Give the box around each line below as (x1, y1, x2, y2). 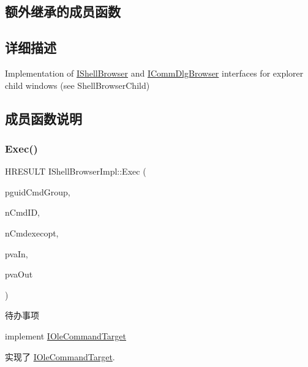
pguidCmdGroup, (5, 185, 70, 198)
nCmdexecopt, (5, 226, 59, 239)
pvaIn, (5, 247, 28, 260)
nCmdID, (5, 206, 40, 219)
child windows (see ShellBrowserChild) (5, 78, 150, 91)
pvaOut (5, 268, 33, 281)
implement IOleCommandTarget (5, 329, 126, 342)
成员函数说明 (5, 108, 82, 127)
